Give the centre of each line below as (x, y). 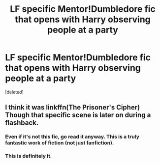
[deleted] (14, 92)
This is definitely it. (29, 156)
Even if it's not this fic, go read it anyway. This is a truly (72, 137)
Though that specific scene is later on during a (78, 115)
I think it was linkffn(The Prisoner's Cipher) (73, 107)
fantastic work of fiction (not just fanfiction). (60, 143)
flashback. (22, 123)
